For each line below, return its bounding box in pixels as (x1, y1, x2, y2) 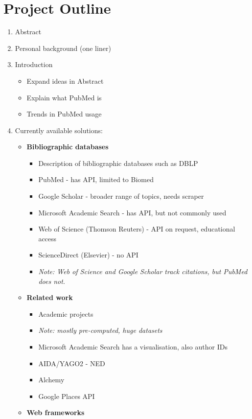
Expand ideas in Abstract (26, 75, 104, 86)
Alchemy (38, 374, 65, 385)
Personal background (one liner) (15, 43, 111, 53)
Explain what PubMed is (26, 92, 102, 102)
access (38, 233, 57, 243)
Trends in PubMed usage (26, 109, 102, 119)
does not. (38, 276, 66, 286)
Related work (26, 292, 73, 303)
